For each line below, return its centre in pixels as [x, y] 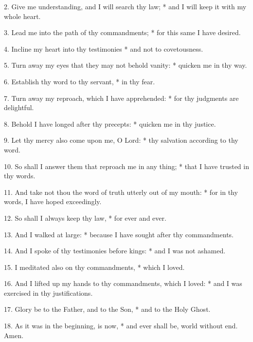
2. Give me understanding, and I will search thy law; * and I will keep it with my [125, 6]
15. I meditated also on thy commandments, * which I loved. [94, 267]
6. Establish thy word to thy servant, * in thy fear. [80, 81]
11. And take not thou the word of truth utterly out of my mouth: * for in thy [121, 192]
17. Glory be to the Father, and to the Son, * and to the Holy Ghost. [107, 309]
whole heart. [22, 16]
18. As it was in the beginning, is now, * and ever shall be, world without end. [121, 326]
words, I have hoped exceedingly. [53, 201]
